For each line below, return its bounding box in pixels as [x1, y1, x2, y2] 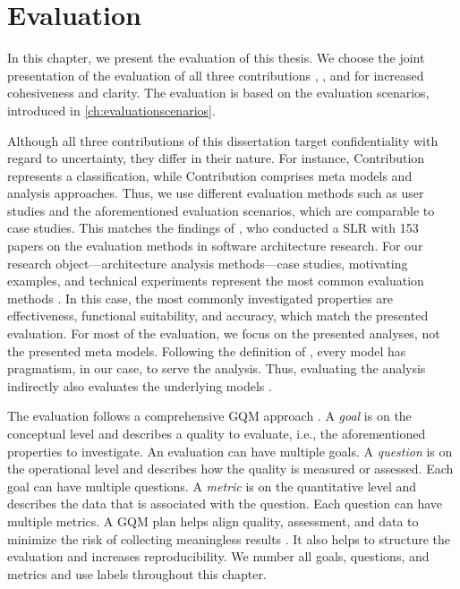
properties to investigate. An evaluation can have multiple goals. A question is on [7, 441, 453, 460]
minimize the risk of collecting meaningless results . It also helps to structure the [7, 529, 451, 548]
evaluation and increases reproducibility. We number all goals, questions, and [7, 547, 430, 566]
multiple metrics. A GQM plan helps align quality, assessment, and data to [7, 511, 419, 530]
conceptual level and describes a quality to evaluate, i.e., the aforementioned [7, 424, 426, 442]
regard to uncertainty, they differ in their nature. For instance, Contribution [7, 149, 425, 167]
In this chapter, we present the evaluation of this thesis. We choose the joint [7, 48, 425, 67]
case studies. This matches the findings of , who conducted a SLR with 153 [7, 218, 419, 237]
